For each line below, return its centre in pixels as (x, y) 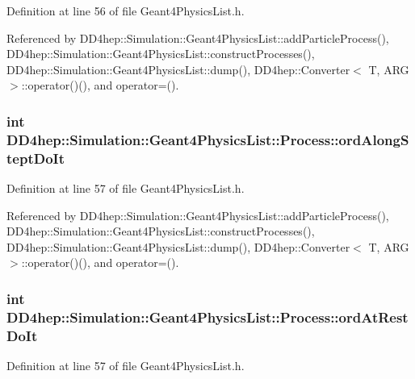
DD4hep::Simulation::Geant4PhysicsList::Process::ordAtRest (207, 317)
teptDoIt (36, 158)
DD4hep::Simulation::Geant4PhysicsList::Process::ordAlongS (208, 139)
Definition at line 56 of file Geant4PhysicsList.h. (126, 10)
